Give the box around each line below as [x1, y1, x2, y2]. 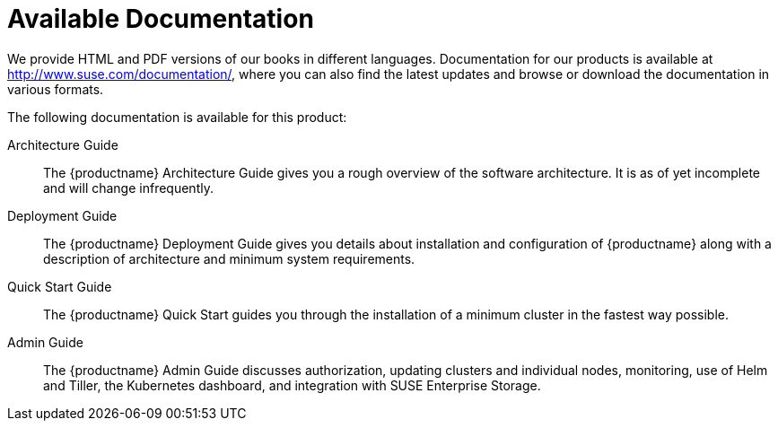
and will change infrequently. [43, 179, 214, 196]
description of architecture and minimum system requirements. [43, 250, 415, 266]
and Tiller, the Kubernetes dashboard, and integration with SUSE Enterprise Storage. [43, 377, 541, 393]
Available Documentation [7, 4, 314, 34]
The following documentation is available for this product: [7, 109, 347, 125]
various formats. [7, 81, 104, 97]
